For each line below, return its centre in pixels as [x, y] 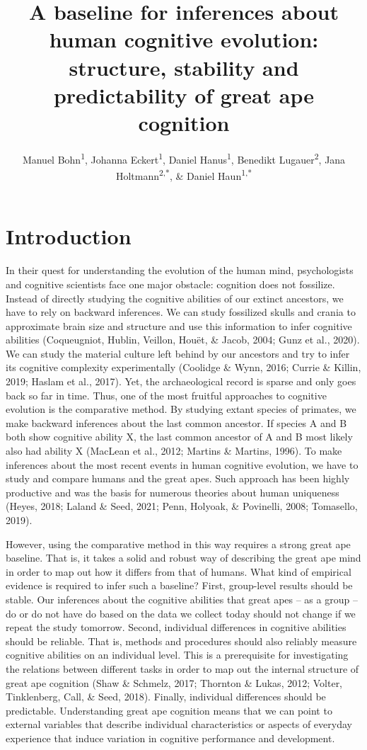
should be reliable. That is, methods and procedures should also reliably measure [181, 641]
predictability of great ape [184, 95]
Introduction [69, 236]
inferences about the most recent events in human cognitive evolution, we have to [182, 464]
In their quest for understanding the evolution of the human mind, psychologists [180, 270]
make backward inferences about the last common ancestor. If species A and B [176, 422]
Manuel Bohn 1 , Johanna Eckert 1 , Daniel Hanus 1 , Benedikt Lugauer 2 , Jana [184, 158]
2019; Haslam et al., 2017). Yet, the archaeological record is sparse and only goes [181, 381]
